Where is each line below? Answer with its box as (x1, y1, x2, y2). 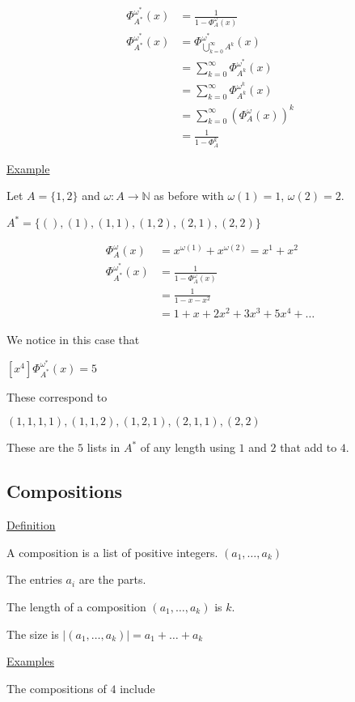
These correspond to (6, 388, 108, 405)
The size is (6, 625, 59, 642)
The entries (6, 571, 62, 588)
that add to (280, 439, 337, 456)
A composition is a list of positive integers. (6, 543, 218, 560)
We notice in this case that (6, 331, 140, 348)
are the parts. (78, 571, 146, 588)
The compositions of (6, 679, 107, 696)
